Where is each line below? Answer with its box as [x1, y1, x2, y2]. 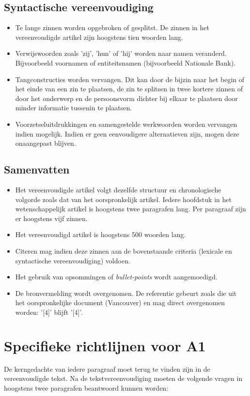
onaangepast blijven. [15, 138, 76, 148]
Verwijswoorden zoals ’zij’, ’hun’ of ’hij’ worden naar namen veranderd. [15, 48, 227, 58]
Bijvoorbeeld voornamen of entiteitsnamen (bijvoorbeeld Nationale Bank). [15, 57, 236, 68]
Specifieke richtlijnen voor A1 [4, 335, 206, 355]
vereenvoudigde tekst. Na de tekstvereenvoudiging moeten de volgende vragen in [4, 373, 243, 383]
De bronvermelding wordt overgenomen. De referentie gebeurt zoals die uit [15, 288, 237, 298]
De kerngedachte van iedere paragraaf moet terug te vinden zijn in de [4, 363, 210, 374]
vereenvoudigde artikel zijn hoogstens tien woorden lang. [15, 32, 183, 42]
